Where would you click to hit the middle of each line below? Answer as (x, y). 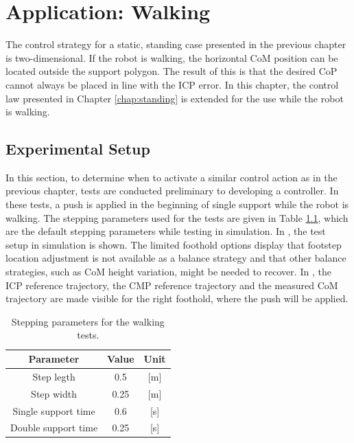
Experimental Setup (78, 149)
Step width (54, 393)
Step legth (54, 376)
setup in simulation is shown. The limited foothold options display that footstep (174, 244)
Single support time (54, 410)
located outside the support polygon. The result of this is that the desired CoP (172, 71)
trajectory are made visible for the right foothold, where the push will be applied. (177, 298)
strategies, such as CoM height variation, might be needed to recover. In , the (168, 272)
